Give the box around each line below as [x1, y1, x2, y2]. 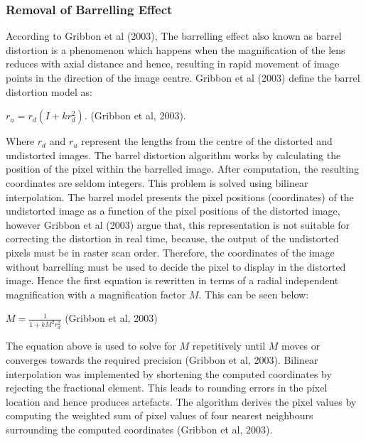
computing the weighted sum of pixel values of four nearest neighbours [6, 408, 313, 423]
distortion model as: [6, 84, 92, 99]
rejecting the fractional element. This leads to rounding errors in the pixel [6, 380, 328, 395]
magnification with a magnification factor [6, 286, 186, 301]
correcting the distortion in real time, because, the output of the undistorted [6, 231, 339, 246]
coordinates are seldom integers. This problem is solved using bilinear [6, 175, 308, 190]
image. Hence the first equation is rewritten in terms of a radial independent [6, 273, 339, 288]
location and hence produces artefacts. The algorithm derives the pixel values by [6, 394, 357, 409]
